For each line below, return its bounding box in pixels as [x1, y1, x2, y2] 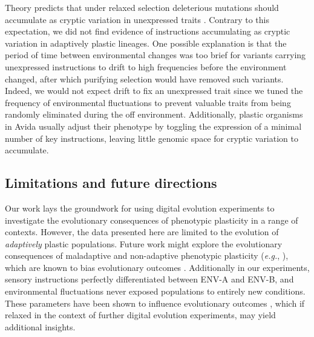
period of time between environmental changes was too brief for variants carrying [5, 48, 306, 61]
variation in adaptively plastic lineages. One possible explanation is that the [5, 36, 287, 49]
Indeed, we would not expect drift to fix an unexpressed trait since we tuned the [5, 84, 303, 97]
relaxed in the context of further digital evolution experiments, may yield [5, 309, 276, 321]
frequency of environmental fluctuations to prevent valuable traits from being [5, 96, 291, 108]
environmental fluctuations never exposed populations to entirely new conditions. [5, 285, 306, 298]
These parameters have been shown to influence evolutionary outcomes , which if [5, 296, 305, 309]
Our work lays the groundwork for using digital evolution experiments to [5, 201, 275, 214]
